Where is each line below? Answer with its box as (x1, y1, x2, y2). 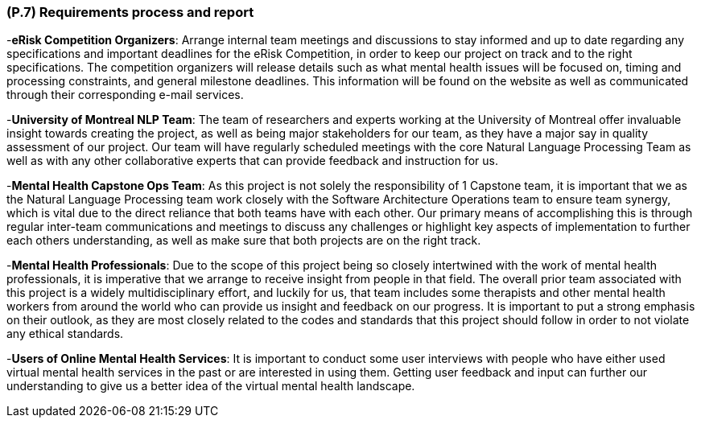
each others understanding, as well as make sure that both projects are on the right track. (6, 233, 481, 248)
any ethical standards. (6, 327, 124, 341)
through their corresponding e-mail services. (6, 88, 244, 102)
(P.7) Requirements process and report (6, 4, 254, 20)
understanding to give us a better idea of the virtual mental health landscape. (6, 379, 415, 393)
